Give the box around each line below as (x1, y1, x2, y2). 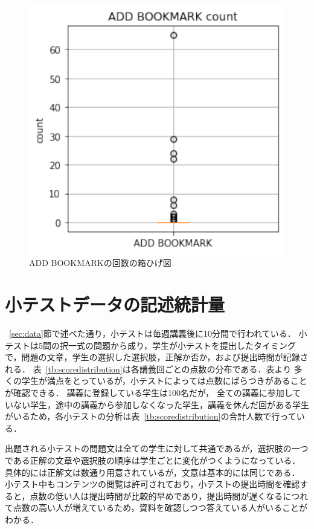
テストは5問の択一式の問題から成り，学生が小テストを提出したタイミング (5, 339, 296, 351)
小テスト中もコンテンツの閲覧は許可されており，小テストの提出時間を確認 (5, 478, 300, 490)
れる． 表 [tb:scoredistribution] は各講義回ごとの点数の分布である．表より (5, 362, 292, 375)
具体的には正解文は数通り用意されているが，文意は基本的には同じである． (5, 466, 300, 478)
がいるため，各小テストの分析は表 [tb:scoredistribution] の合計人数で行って (5, 410, 296, 423)
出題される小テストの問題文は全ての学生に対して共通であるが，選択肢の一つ (5, 442, 309, 455)
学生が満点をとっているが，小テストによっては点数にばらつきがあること (21, 374, 307, 387)
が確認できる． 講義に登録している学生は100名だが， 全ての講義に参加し (5, 386, 293, 399)
